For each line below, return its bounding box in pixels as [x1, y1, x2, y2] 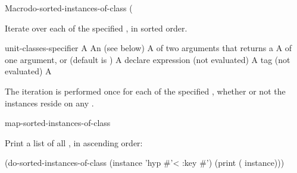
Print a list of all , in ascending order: [5, 136, 143, 149]
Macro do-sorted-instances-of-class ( [5, 2, 133, 14]
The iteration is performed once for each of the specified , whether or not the [5, 84, 286, 97]
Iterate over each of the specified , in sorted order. [5, 21, 187, 34]
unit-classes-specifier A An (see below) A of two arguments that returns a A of [5, 42, 292, 54]
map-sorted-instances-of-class [5, 117, 111, 129]
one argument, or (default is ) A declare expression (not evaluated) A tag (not [5, 53, 290, 65]
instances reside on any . [5, 96, 94, 109]
